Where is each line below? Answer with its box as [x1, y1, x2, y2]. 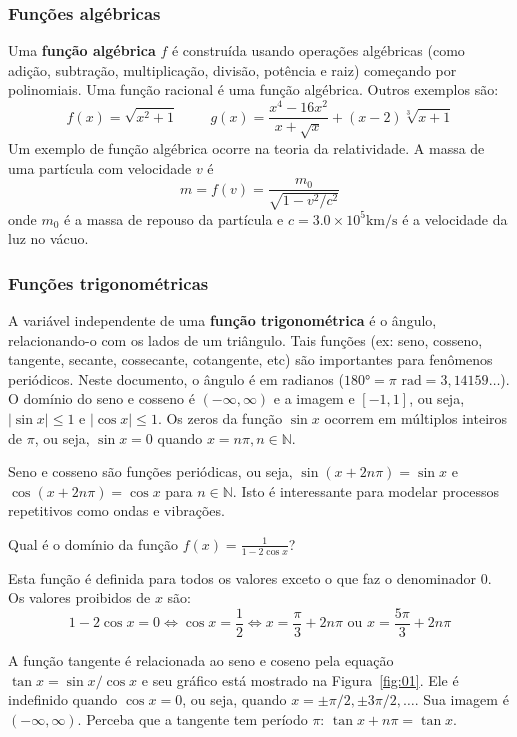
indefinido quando [8, 689, 118, 710]
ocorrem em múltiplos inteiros [324, 407, 508, 428]
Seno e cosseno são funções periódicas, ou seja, [8, 461, 293, 482]
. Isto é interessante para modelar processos [232, 480, 500, 501]
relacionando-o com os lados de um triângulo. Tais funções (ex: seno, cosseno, [8, 329, 483, 350]
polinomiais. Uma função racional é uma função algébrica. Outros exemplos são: [8, 79, 499, 100]
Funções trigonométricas [8, 270, 209, 295]
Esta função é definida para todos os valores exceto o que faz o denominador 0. [8, 567, 492, 588]
